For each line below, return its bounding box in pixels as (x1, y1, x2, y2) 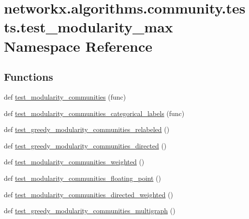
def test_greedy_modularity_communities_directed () (4, 140, 167, 150)
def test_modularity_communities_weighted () (4, 157, 145, 167)
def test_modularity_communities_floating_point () (4, 173, 161, 183)
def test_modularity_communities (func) (4, 91, 126, 102)
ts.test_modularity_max (4, 17, 173, 37)
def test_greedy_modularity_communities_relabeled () (4, 124, 170, 134)
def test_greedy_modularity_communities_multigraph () (4, 205, 176, 216)
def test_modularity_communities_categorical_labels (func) (4, 108, 185, 118)
